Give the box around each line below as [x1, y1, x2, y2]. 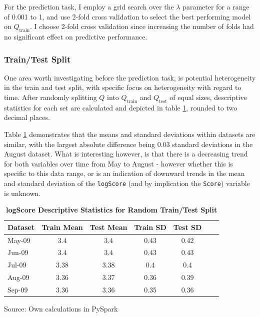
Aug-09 [7, 272, 29, 282]
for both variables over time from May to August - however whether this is [4, 158, 233, 168]
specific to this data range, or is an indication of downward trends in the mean [4, 168, 245, 178]
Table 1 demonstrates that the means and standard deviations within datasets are [4, 128, 255, 139]
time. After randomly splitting [4, 91, 97, 102]
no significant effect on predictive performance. [4, 31, 147, 41]
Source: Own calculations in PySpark [4, 303, 118, 314]
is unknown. [4, 187, 41, 198]
